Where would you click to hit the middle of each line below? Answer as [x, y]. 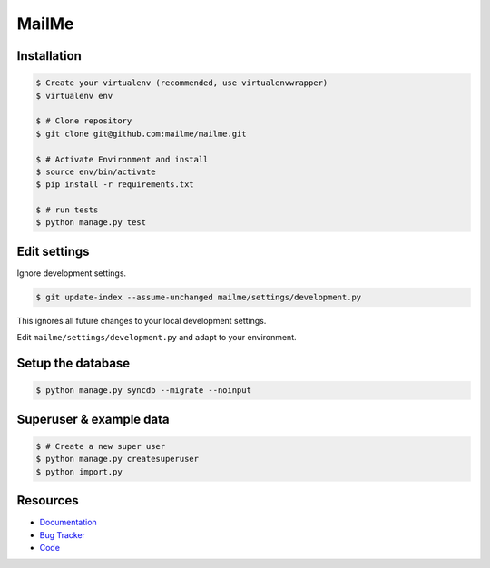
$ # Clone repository [84, 121]
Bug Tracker [63, 534]
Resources [48, 500]
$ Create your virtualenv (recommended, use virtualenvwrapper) [182, 83]
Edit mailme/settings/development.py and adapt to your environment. [157, 338]
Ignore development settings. [72, 273]
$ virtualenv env [74, 96]
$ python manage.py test [91, 223]
